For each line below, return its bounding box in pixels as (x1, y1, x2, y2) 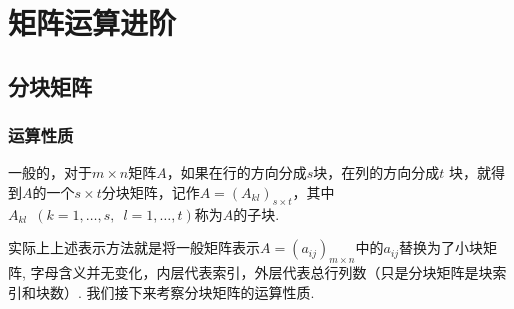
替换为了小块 (399, 237, 484, 258)
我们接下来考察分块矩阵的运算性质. (86, 281, 315, 302)
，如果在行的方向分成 (166, 162, 307, 183)
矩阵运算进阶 (8, 2, 177, 43)
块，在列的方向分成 (313, 162, 440, 183)
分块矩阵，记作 (101, 181, 200, 202)
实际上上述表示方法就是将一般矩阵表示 (8, 237, 260, 258)
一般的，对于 (8, 162, 92, 183)
